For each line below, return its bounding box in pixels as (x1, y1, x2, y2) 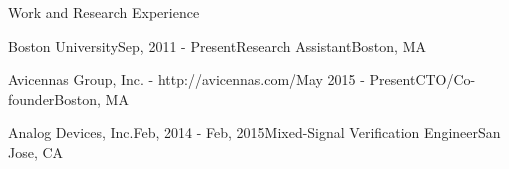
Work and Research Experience (8, 2, 200, 22)
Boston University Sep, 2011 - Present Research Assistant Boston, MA (8, 35, 426, 56)
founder (8, 88, 55, 109)
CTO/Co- (415, 69, 476, 90)
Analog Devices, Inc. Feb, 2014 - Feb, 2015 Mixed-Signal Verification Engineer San (8, 122, 501, 143)
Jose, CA (8, 141, 64, 162)
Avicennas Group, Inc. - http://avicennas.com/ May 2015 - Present (8, 69, 416, 90)
